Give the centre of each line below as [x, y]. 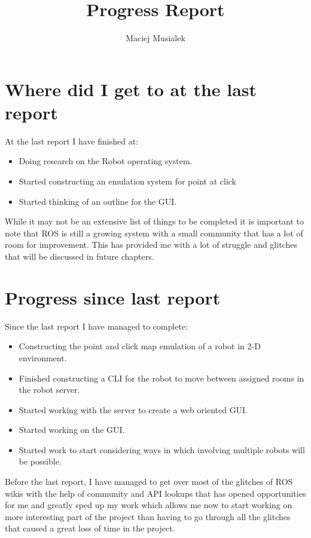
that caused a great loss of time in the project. [90, 528]
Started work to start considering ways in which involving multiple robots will [162, 449]
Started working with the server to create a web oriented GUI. [133, 409]
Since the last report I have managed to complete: [97, 326]
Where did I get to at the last [131, 89]
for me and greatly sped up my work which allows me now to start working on [149, 505]
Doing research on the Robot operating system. [106, 161]
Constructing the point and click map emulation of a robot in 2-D [140, 346]
